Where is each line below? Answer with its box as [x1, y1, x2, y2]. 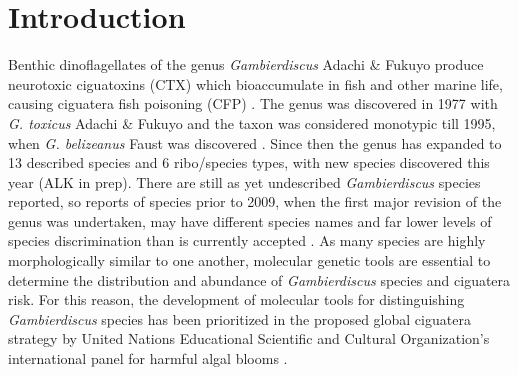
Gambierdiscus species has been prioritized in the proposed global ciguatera [8, 308, 471, 329]
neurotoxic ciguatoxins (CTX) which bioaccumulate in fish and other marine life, [8, 73, 503, 94]
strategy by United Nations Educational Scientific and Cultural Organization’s [8, 328, 490, 349]
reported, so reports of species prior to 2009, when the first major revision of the [8, 191, 502, 212]
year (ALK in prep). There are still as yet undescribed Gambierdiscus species [8, 171, 481, 192]
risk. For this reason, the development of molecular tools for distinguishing [8, 289, 465, 310]
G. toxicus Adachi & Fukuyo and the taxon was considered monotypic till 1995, [8, 112, 496, 133]
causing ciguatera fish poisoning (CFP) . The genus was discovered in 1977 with [8, 93, 498, 114]
